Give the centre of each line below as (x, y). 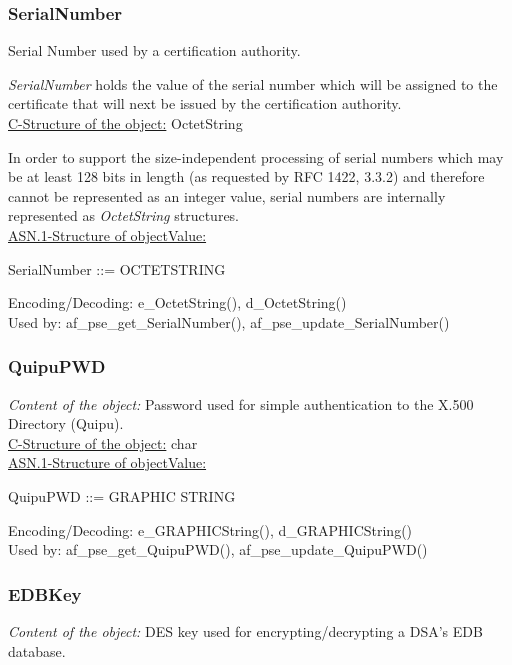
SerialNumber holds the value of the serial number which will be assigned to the (253, 83)
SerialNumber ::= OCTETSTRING (117, 268)
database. (37, 650)
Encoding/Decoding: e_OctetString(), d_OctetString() (177, 302)
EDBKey (45, 593)
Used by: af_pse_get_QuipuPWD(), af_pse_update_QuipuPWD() (218, 549)
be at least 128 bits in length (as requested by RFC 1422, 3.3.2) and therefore (246, 176)
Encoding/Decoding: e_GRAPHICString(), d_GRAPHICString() (210, 529)
